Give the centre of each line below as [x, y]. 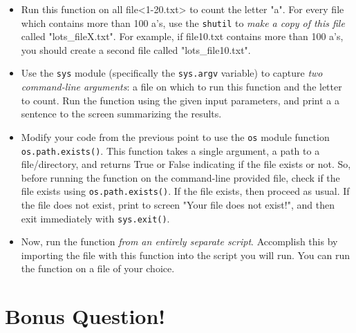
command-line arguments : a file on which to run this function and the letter [181, 87]
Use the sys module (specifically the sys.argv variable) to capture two [172, 73]
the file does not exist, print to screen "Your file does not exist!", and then [178, 205]
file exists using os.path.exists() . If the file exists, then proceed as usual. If [185, 191]
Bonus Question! [85, 316]
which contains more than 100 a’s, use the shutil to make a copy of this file [183, 22]
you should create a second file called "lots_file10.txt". [136, 49]
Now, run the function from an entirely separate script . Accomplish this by [179, 241]
